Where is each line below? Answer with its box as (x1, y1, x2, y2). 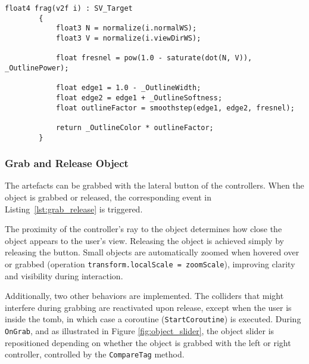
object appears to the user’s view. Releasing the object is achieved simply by (5, 234, 284, 246)
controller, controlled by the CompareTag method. (5, 348, 185, 360)
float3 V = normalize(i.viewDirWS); (55, 33, 201, 42)
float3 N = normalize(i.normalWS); (55, 24, 197, 33)
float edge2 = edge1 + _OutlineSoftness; (55, 93, 223, 102)
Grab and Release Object (5, 156, 129, 171)
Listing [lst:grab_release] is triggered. (5, 202, 143, 215)
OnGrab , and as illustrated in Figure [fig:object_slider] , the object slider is (5, 325, 274, 337)
